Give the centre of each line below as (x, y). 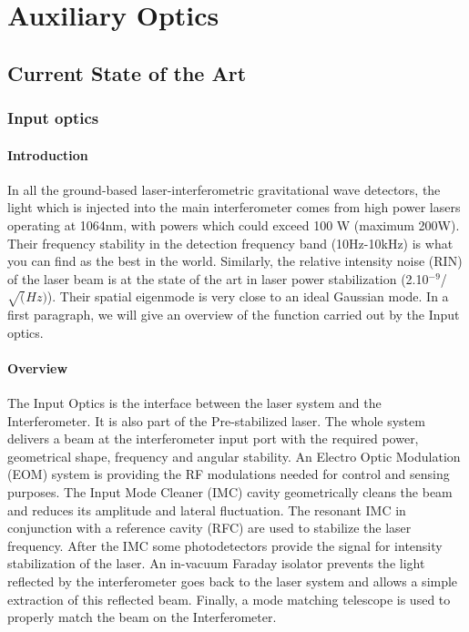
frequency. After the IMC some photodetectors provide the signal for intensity (225, 545)
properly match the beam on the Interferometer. (142, 617)
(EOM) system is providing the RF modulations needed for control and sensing (229, 474)
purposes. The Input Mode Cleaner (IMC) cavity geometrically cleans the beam (230, 492)
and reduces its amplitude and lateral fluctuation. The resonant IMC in (207, 510)
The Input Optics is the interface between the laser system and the (194, 403)
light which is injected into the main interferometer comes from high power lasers (234, 207)
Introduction (48, 154)
